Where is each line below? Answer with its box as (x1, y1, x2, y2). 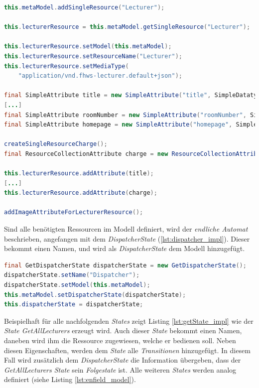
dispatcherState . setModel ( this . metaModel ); (4, 281, 150, 289)
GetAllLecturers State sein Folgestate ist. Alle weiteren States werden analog (4, 364, 237, 375)
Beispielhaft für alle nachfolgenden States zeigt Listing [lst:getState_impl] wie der (4, 315, 254, 326)
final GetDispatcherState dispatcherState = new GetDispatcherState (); (4, 261, 247, 269)
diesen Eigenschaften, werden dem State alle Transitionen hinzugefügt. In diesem (4, 345, 251, 355)
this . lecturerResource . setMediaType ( (4, 62, 129, 70)
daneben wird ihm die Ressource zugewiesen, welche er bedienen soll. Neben (4, 335, 236, 345)
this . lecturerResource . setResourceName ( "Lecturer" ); (4, 52, 183, 60)
